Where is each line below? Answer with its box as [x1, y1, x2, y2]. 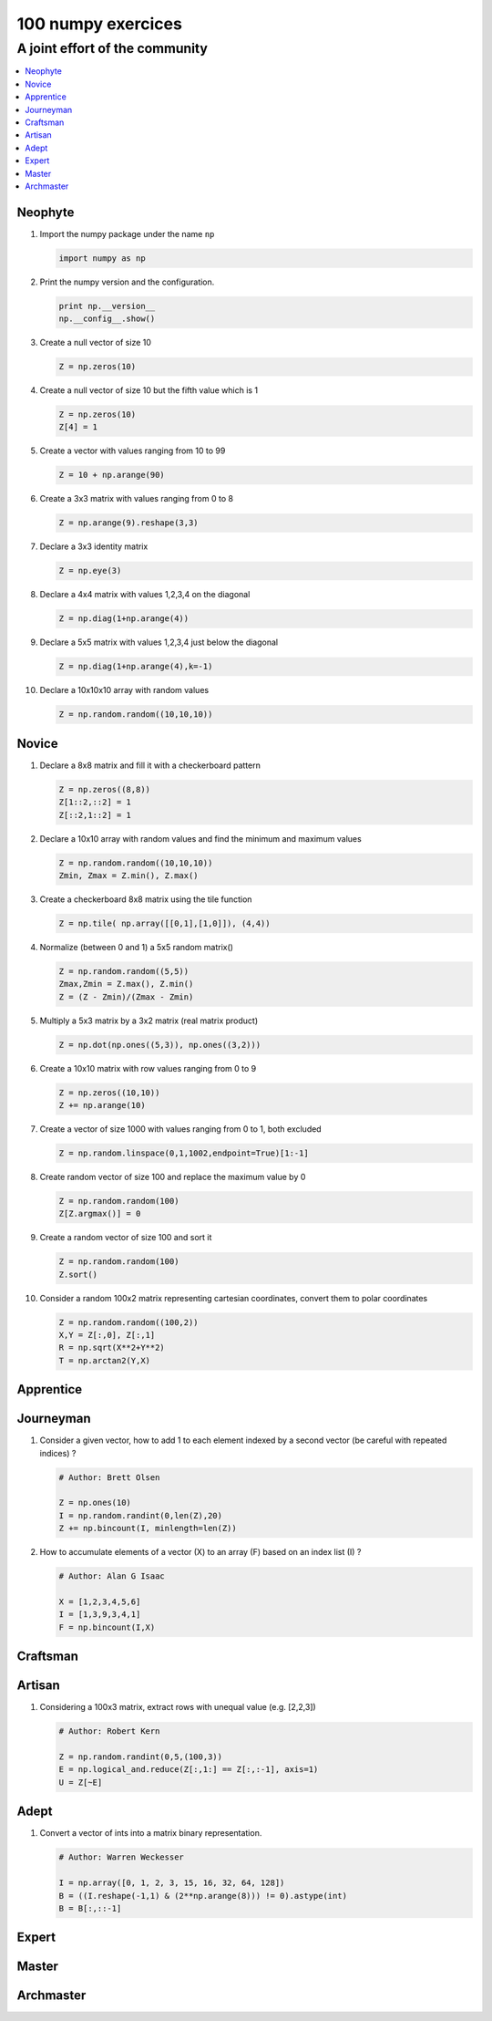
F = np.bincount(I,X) [58, 1622, 156, 1632]
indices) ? [39, 1447, 77, 1458]
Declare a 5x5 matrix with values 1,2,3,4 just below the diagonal [39, 637, 278, 648]
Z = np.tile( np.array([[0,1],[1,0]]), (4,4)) [58, 917, 271, 928]
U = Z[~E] [58, 1777, 103, 1788]
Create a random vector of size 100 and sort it [39, 1232, 212, 1243]
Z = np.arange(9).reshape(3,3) [58, 518, 200, 528]
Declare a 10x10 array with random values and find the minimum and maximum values [39, 833, 362, 844]
